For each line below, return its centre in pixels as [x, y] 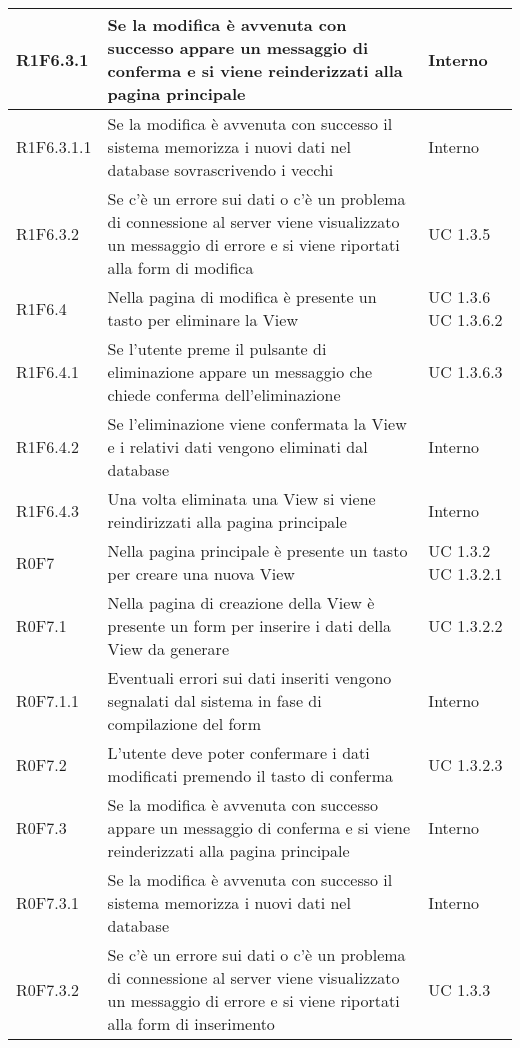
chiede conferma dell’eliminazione [224, 394]
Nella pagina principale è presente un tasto [257, 550]
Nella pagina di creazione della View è [241, 602]
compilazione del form [184, 723]
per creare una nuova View [201, 573]
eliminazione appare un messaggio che [240, 371]
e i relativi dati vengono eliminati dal [237, 446]
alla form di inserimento [191, 1023]
